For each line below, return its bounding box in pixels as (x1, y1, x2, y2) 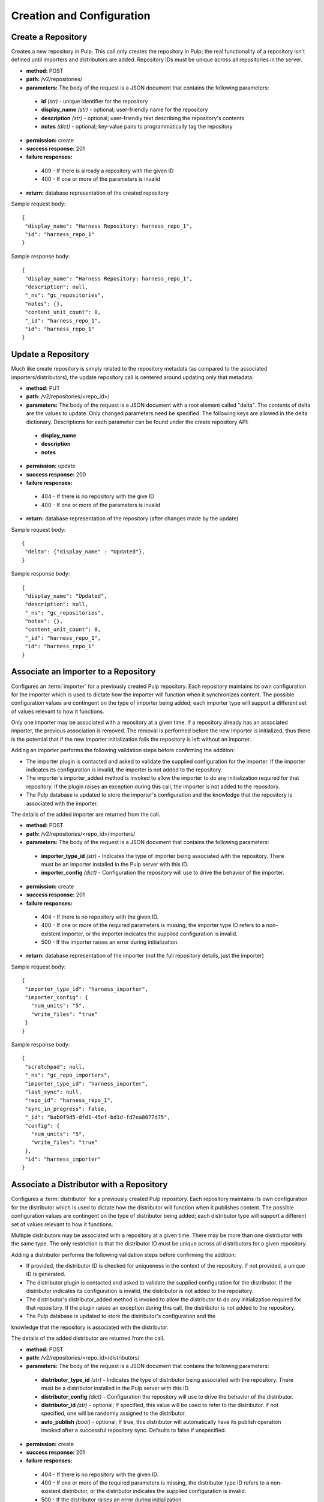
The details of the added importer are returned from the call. (11, 811, 160, 818)
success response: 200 (26, 470, 86, 478)
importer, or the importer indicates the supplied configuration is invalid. (62, 930, 238, 937)
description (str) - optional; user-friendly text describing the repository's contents (41, 114, 245, 121)
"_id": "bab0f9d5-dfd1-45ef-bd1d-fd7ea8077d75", (25, 1114, 171, 1120)
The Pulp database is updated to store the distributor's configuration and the (26, 1313, 216, 1320)
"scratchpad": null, (25, 1063, 85, 1070)
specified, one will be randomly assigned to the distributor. (41, 1409, 186, 1417)
